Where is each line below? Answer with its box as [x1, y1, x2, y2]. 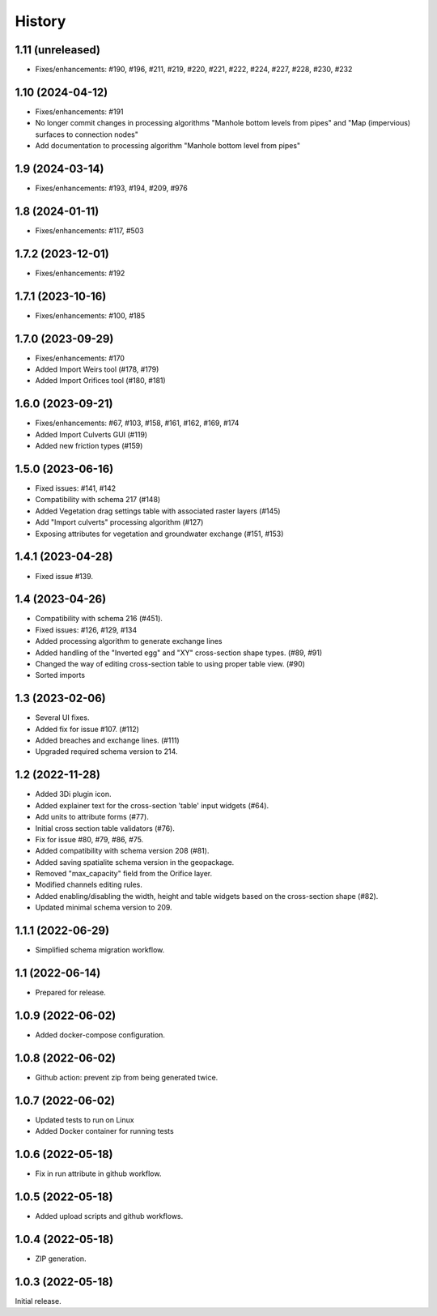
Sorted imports [35, 671, 85, 680]
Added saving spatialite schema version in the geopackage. [35, 857, 235, 867]
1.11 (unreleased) [15, 43, 101, 57]
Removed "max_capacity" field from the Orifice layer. [35, 869, 213, 879]
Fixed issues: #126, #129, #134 [35, 624, 138, 635]
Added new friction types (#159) [35, 441, 143, 451]
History [15, 12, 66, 30]
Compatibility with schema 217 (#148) [35, 495, 161, 505]
